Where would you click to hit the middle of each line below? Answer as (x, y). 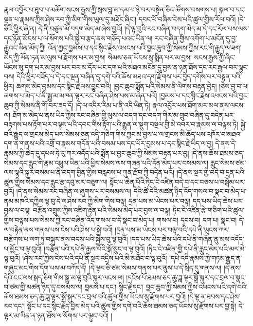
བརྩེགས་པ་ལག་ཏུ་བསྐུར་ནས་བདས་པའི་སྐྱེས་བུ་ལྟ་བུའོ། (66, 239)
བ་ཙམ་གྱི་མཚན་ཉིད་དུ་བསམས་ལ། (43, 287)
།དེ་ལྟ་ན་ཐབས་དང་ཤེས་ (214, 296)
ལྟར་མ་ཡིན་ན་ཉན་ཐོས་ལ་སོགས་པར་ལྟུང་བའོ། (56, 315)
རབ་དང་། (14, 306)
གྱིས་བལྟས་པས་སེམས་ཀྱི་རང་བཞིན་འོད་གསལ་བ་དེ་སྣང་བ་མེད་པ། (79, 220)
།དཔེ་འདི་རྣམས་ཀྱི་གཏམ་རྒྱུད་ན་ (206, 258)
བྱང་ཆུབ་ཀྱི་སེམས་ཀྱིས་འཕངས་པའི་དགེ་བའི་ (197, 287)
